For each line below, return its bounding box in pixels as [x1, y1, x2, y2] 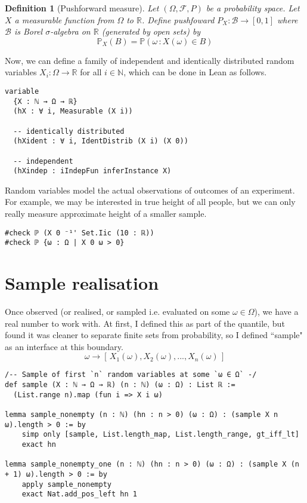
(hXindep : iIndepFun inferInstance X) [13, 167, 172, 176]
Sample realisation [5, 271, 159, 295]
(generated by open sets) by [101, 25, 201, 38]
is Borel [14, 25, 43, 38]
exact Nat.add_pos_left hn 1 [21, 490, 137, 499]
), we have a [254, 305, 299, 318]
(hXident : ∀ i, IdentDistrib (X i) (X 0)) [13, 137, 188, 146]
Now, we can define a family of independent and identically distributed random [5, 54, 294, 66]
